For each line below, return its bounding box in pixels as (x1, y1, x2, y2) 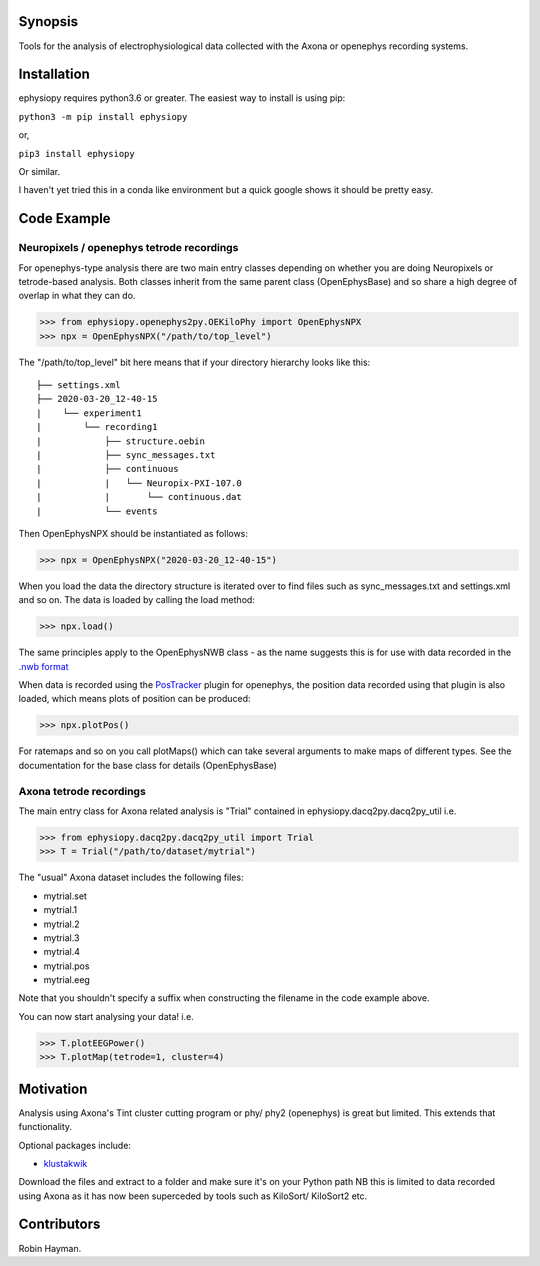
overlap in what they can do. (18, 290, 136, 302)
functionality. (18, 1121, 73, 1133)
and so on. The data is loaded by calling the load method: (18, 594, 255, 606)
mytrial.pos (43, 960, 90, 972)
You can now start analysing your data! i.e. (18, 1010, 194, 1022)
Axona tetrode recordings (18, 784, 147, 798)
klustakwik (43, 1157, 88, 1169)
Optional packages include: (18, 1139, 132, 1151)
